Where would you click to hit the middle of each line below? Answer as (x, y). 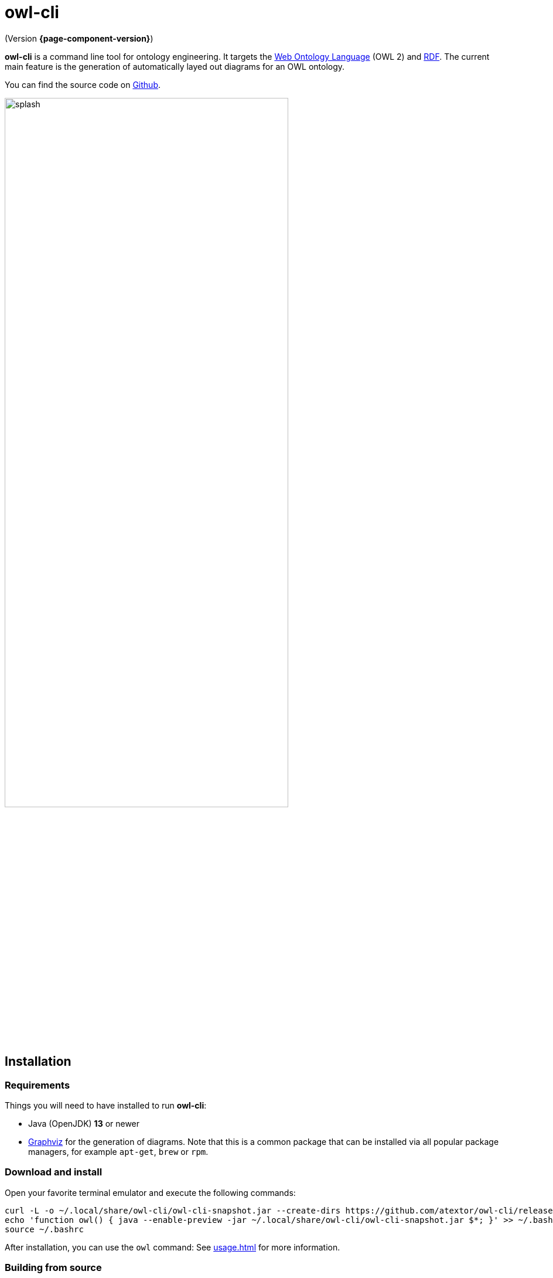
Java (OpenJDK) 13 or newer (84, 1123)
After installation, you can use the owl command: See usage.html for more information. (173, 1247)
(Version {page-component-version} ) (79, 38)
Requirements (37, 1085)
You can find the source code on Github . (83, 84)
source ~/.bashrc (44, 1229)
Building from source (53, 1268)
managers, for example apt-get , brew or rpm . (118, 1151)
